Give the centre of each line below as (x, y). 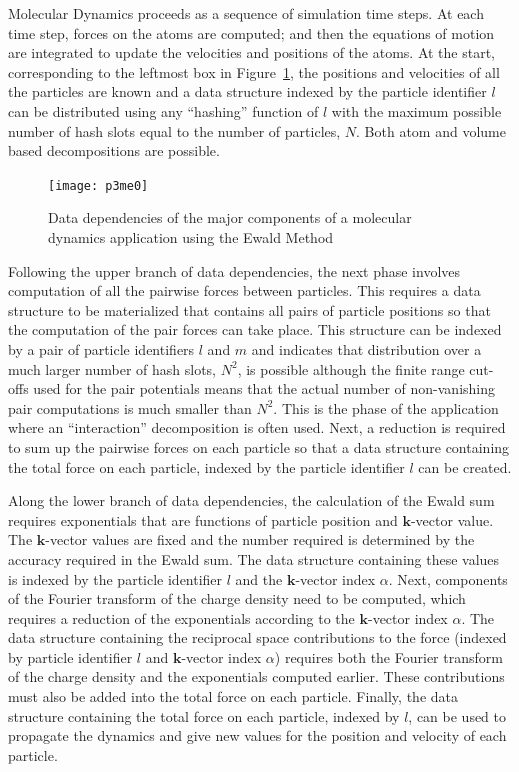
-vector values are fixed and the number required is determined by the (260, 539)
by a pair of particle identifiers (101, 348)
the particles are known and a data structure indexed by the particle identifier (247, 91)
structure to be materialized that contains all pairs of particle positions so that (249, 309)
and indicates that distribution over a (366, 348)
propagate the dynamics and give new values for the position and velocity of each (257, 735)
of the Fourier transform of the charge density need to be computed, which (237, 598)
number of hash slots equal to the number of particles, (174, 130)
